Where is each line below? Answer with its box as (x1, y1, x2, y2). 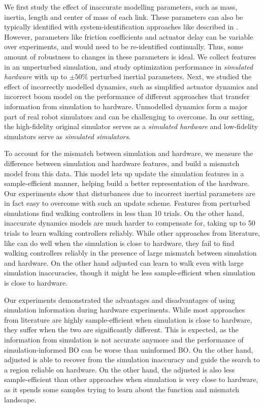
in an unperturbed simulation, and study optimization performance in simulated (4, 61, 253, 72)
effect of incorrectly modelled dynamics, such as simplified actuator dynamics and (4, 81, 258, 91)
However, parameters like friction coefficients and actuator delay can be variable (4, 31, 253, 42)
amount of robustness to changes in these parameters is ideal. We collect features (4, 51, 256, 61)
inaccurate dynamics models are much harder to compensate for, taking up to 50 (4, 217, 255, 228)
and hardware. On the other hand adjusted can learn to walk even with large (4, 257, 244, 268)
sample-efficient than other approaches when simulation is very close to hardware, (4, 374, 258, 385)
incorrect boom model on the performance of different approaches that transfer (4, 91, 250, 102)
